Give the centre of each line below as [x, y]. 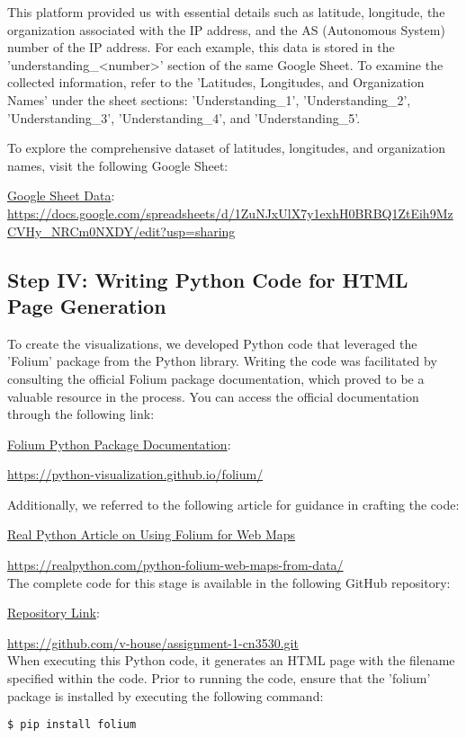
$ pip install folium [72, 725]
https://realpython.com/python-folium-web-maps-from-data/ [175, 565]
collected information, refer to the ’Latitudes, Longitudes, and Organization [216, 82]
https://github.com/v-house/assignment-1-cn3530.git [153, 642]
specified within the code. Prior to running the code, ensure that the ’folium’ [219, 678]
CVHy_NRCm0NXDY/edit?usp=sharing [121, 231]
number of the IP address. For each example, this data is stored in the [201, 47]
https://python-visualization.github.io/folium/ [135, 474]
